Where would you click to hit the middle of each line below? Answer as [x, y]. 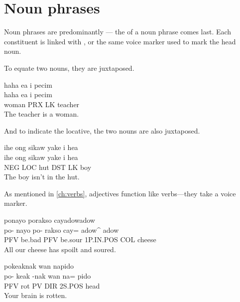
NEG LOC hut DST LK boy [48, 167]
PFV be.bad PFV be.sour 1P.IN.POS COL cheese [80, 239]
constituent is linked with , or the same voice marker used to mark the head [120, 41]
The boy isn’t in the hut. [42, 177]
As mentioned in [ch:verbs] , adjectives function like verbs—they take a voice [120, 193]
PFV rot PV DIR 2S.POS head [52, 285]
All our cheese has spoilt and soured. [60, 249]
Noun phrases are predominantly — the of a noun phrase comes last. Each [118, 32]
